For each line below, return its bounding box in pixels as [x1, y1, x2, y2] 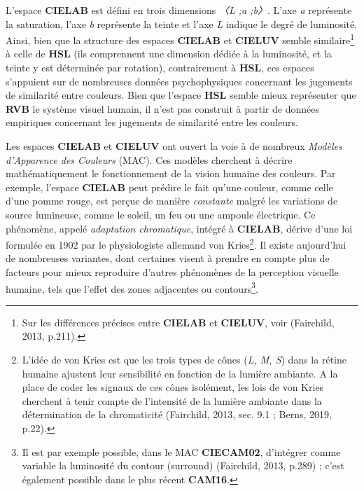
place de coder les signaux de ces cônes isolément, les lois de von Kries [22, 380, 324, 394]
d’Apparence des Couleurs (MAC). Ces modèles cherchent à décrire [6, 152, 293, 167]
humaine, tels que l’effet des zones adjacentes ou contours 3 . [6, 279, 258, 296]
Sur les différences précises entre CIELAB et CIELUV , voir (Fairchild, [22, 314, 335, 329]
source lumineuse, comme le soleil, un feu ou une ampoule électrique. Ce [6, 207, 316, 221]
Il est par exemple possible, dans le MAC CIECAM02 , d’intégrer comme [22, 444, 341, 459]
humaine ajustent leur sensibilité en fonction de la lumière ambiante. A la [22, 366, 338, 380]
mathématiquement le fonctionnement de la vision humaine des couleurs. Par [6, 166, 336, 181]
